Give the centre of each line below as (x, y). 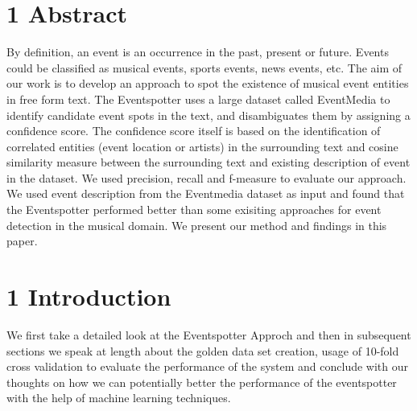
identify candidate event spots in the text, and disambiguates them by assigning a (208, 115)
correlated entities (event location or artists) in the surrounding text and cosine (202, 146)
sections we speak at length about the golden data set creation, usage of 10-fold (203, 350)
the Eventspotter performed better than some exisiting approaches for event (194, 210)
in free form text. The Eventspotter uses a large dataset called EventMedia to (198, 99)
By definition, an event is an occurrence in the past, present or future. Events (198, 52)
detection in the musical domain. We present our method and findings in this (197, 225)
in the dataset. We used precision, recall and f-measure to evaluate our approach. (206, 177)
